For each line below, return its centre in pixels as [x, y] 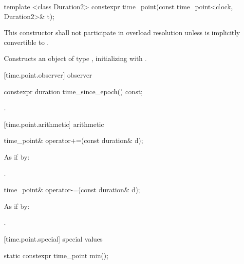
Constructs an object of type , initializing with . [75, 58]
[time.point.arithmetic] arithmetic [54, 124]
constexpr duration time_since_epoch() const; [73, 91]
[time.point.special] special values [53, 238]
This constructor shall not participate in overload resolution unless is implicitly [122, 32]
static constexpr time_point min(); [56, 255]
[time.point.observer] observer [48, 74]
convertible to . [27, 42]
